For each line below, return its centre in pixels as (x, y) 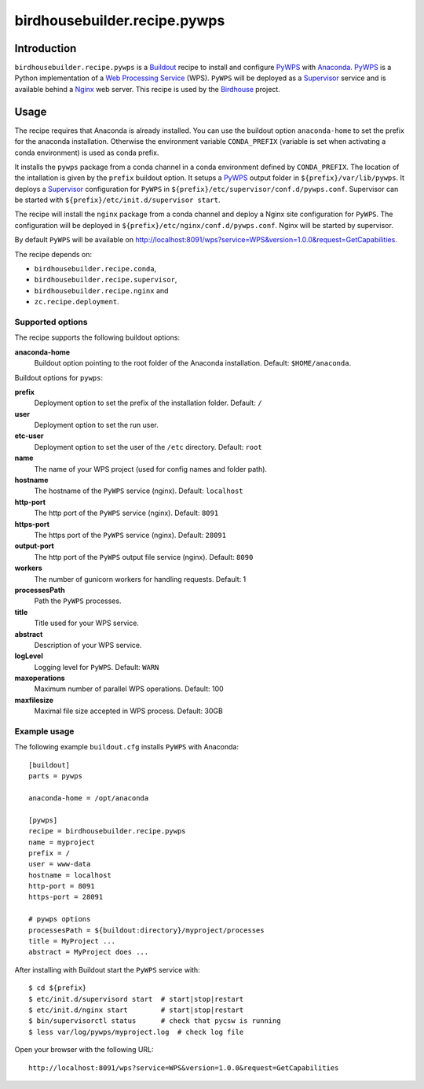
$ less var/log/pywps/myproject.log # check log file (136, 1032)
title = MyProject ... (72, 941)
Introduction (46, 48)
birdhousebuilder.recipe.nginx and (101, 290)
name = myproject (62, 842)
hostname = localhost (70, 875)
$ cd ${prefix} (58, 988)
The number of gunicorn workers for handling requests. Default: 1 (140, 579)
